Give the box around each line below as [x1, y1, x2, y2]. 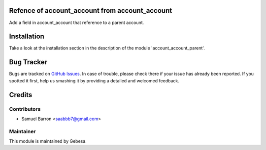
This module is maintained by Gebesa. [9, 138, 87, 144]
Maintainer [9, 128, 36, 135]
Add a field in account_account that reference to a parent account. [9, 20, 144, 25]
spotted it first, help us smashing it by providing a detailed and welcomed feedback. [9, 77, 179, 83]
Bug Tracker [9, 58, 48, 66]
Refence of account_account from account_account [9, 6, 172, 15]
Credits [9, 91, 33, 99]
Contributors [9, 105, 41, 112]
